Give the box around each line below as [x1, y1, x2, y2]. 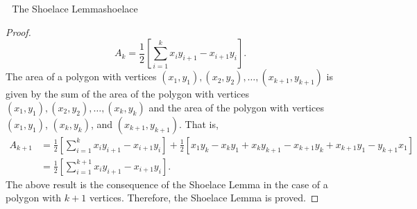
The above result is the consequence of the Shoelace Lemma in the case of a [6, 176, 328, 191]
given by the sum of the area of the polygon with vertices [6, 87, 249, 101]
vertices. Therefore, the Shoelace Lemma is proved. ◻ [89, 190, 319, 205]
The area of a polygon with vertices [6, 69, 157, 84]
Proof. [6, 24, 31, 39]
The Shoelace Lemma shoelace [12, 1, 138, 15]
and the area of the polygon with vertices [148, 100, 324, 114]
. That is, [179, 116, 219, 131]
